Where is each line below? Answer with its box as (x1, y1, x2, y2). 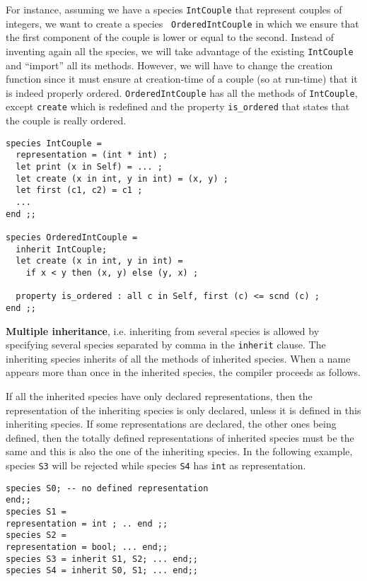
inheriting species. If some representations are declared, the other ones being (6, 416, 337, 431)
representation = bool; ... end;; (6, 541, 168, 552)
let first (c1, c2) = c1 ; (16, 185, 143, 196)
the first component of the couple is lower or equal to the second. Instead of (6, 30, 334, 45)
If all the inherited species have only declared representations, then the (6, 388, 313, 403)
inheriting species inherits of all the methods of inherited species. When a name (6, 351, 351, 365)
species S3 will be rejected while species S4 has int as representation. (6, 457, 306, 472)
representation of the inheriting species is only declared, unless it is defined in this (6, 402, 361, 417)
